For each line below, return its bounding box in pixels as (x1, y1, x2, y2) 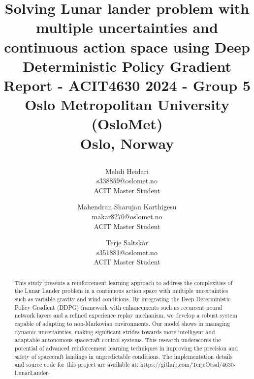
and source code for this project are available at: (14, 360, 139, 369)
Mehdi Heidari (105, 166, 149, 176)
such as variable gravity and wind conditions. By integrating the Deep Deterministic (14, 295, 231, 303)
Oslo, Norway (80, 133, 174, 153)
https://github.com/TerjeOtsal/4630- (140, 360, 236, 369)
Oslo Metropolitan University (25, 94, 229, 115)
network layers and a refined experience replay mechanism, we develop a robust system (14, 311, 237, 320)
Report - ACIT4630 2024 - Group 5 (3, 75, 251, 95)
